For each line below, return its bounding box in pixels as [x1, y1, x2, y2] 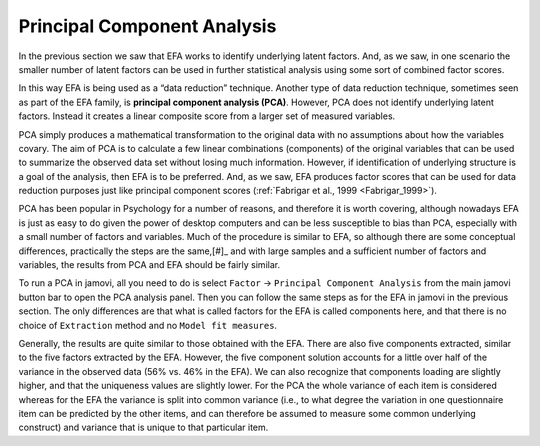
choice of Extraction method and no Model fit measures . [18, 319, 278, 331]
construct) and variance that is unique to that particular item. [18, 421, 269, 434]
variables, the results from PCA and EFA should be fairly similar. [18, 259, 280, 271]
